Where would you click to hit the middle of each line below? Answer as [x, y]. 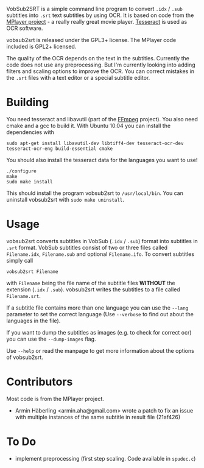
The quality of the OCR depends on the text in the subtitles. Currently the [98, 58]
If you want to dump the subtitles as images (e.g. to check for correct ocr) [99, 332]
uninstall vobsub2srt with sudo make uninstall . [65, 199]
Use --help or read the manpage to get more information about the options [100, 350]
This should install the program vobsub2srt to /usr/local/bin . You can [95, 193]
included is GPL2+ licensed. [41, 46]
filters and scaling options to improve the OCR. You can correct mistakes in [100, 71]
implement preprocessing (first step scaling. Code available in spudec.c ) [105, 458]
